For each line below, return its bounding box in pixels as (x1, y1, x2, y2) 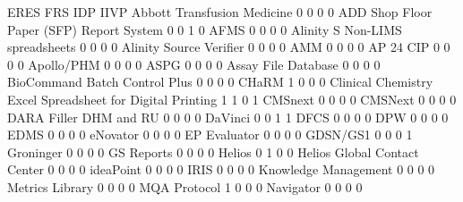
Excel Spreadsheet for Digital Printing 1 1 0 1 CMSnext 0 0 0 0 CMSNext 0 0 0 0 (7, 89, 457, 108)
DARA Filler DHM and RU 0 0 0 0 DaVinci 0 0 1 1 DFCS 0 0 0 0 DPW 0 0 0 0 (7, 107, 449, 126)
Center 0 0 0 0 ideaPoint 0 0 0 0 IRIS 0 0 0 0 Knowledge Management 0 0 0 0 (7, 160, 435, 179)
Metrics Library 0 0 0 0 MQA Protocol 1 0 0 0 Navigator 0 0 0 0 (7, 177, 363, 196)
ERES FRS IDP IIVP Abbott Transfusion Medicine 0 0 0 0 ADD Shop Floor (7, 3, 433, 21)
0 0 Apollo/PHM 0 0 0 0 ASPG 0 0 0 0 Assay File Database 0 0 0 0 (7, 55, 381, 73)
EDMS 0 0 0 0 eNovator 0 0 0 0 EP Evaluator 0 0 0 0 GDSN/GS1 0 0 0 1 (7, 125, 413, 144)
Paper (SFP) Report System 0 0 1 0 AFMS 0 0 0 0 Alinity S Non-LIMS (7, 20, 402, 38)
